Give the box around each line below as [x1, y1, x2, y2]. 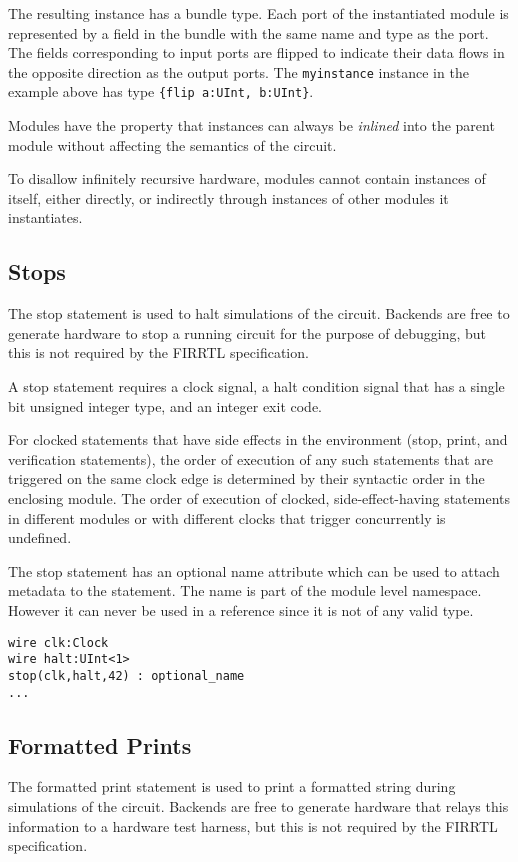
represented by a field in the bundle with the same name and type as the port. [8, 22, 489, 43]
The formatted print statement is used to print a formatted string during [8, 776, 456, 797]
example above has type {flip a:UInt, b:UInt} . [8, 81, 314, 102]
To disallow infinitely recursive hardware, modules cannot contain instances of [8, 168, 486, 189]
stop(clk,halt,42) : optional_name [8, 668, 245, 683]
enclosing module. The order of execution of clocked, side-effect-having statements [8, 488, 510, 509]
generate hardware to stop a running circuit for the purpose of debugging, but [8, 322, 487, 343]
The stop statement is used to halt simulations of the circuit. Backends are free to [8, 303, 510, 324]
